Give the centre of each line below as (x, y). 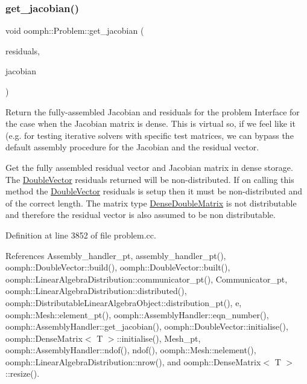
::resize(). (23, 373)
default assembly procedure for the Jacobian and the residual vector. (132, 147)
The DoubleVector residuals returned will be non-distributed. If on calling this (150, 179)
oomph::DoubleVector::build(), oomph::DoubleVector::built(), (118, 267)
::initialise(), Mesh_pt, (159, 338)
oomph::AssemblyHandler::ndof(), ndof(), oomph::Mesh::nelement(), (131, 350)
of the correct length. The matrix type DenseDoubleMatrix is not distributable (151, 203)
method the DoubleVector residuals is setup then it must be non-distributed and (154, 191)
